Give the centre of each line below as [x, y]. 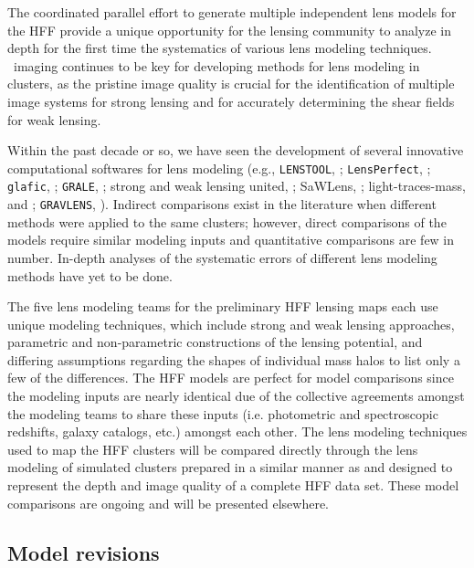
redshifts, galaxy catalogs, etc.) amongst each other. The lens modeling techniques [237, 431]
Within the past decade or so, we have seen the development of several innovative [236, 150]
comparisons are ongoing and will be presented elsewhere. [169, 503]
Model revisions [84, 552]
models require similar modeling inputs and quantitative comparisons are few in [231, 240]
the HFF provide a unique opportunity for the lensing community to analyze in [229, 30]
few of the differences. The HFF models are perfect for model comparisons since [231, 378]
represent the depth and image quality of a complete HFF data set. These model [233, 485]
